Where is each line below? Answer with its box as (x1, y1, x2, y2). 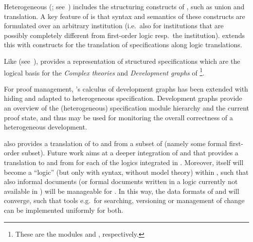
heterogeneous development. (4, 122, 87, 132)
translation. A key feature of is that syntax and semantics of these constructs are (4, 11, 245, 21)
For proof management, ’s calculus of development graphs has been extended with (4, 83, 248, 93)
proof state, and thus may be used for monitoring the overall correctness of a (4, 112, 233, 122)
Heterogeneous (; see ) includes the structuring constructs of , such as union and (4, 1, 245, 11)
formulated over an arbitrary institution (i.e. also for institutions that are (4, 20, 224, 31)
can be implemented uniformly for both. (4, 205, 124, 215)
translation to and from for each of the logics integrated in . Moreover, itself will (4, 157, 244, 167)
